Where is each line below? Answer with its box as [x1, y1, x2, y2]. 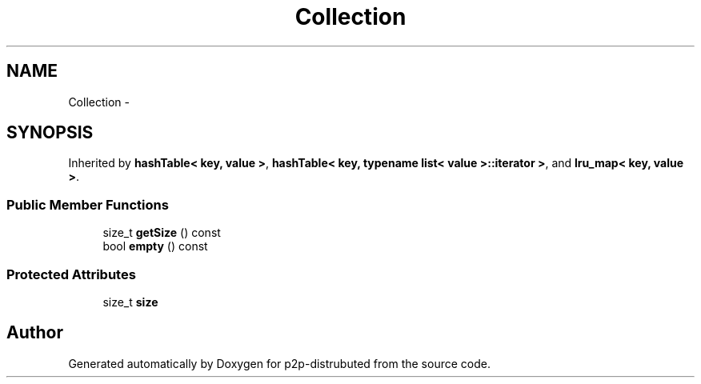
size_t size [102, 294, 158, 309]
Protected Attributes [6, 266, 136, 282]
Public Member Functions [6, 196, 169, 213]
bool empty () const [102, 239, 208, 254]
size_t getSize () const [102, 226, 221, 240]
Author [6, 322, 63, 343]
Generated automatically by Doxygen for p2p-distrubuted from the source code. [68, 356, 491, 370]
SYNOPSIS [6, 122, 94, 143]
